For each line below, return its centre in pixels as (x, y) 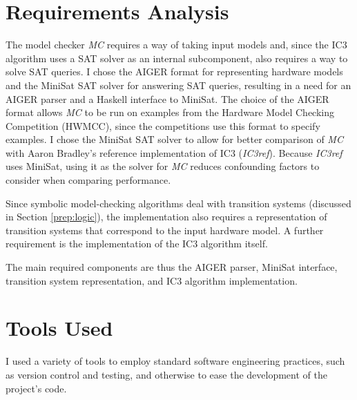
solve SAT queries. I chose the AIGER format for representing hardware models (174, 72)
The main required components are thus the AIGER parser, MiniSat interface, (172, 267)
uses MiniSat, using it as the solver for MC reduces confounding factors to (163, 166)
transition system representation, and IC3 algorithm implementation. (152, 280)
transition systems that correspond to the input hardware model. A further (165, 230)
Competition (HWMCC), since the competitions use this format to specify (163, 125)
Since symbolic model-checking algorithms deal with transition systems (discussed (178, 203)
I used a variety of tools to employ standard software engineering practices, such (175, 361)
